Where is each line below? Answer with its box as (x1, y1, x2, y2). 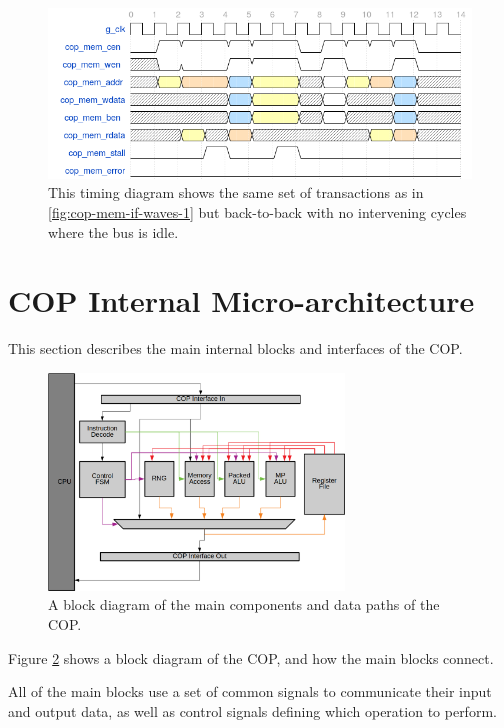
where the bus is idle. (48, 221, 179, 242)
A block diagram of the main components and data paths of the (48, 594, 440, 615)
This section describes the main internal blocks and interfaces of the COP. (8, 338, 463, 359)
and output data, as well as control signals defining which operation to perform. (8, 700, 497, 721)
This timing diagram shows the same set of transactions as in (48, 182, 424, 203)
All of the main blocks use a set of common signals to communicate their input (8, 681, 492, 702)
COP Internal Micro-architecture (8, 280, 475, 321)
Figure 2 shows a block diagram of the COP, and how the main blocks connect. (8, 647, 494, 668)
